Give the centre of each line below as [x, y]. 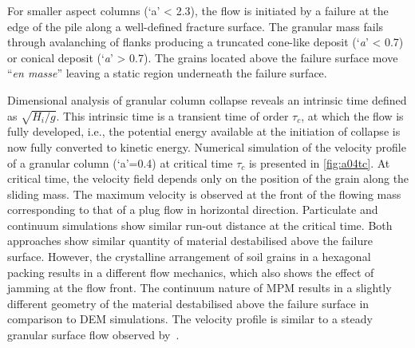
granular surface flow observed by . [93, 335]
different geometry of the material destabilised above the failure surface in [188, 303]
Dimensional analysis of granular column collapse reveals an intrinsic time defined [207, 99]
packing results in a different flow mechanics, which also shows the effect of [191, 272]
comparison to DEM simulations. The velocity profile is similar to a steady [190, 319]
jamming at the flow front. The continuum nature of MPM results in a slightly [200, 288]
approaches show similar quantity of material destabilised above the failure [190, 241]
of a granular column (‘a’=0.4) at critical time [120, 162]
